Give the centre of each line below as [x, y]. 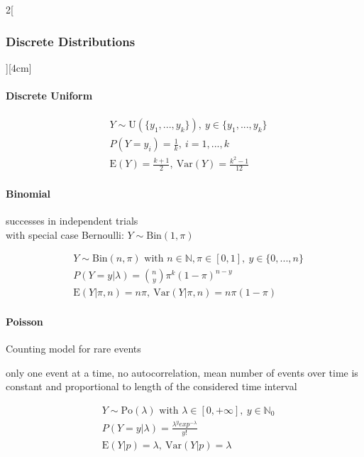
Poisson [24, 321]
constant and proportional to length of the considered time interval [151, 386]
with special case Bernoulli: [65, 234]
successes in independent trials [72, 220]
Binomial [28, 193]
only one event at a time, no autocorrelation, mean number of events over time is [182, 372]
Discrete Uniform [49, 95]
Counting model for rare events [73, 349]
